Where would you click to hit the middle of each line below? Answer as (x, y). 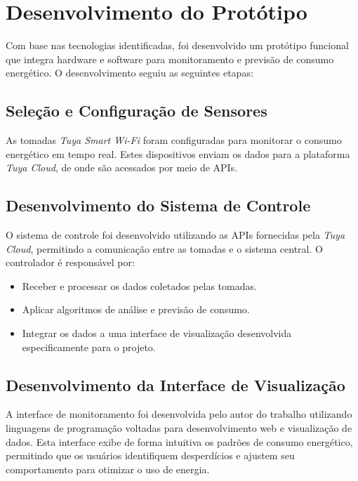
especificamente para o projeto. (89, 347)
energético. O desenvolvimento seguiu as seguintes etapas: (130, 73)
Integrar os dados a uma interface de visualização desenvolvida (157, 333)
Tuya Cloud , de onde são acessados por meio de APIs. (122, 167)
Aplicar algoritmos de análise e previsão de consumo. (136, 309)
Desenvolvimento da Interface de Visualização (175, 384)
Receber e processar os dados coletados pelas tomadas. (139, 285)
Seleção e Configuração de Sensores (137, 111)
